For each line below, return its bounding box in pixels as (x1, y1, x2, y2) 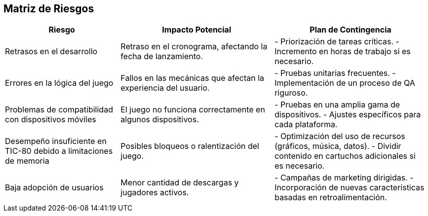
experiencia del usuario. (120, 83, 210, 93)
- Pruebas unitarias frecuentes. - (274, 68, 396, 78)
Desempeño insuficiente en (5, 136, 107, 146)
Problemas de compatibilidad (5, 105, 113, 115)
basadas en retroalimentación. (274, 192, 387, 203)
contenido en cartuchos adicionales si (274, 151, 416, 161)
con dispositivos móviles (5, 114, 96, 125)
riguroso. (274, 88, 308, 98)
